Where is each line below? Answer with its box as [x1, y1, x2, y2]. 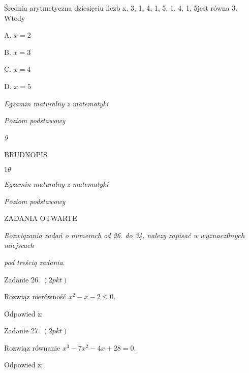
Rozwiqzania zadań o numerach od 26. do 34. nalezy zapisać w [4, 229, 198, 240]
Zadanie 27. [4, 325, 40, 336]
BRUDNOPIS [4, 149, 47, 160]
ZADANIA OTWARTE [4, 213, 77, 223]
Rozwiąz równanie [4, 342, 60, 353]
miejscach [4, 240, 34, 250]
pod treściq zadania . [4, 256, 65, 267]
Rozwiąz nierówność [4, 291, 67, 302]
